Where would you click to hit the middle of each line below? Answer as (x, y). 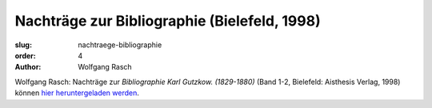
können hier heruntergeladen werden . (77, 93)
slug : (23, 45)
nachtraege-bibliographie (120, 45)
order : (25, 55)
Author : (28, 67)
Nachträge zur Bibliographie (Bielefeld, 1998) (168, 21)
